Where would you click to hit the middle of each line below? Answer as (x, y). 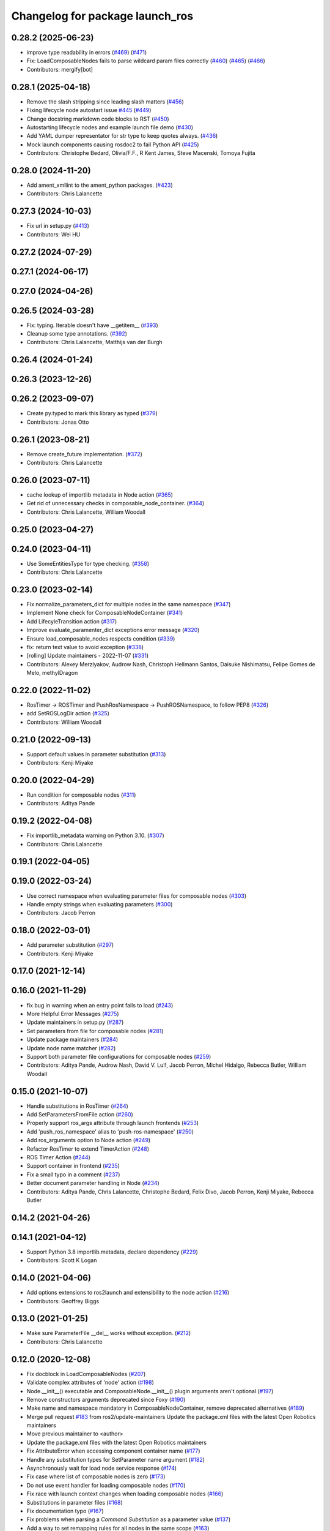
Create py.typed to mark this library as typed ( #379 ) (92, 413)
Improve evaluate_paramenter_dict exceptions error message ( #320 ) (113, 630)
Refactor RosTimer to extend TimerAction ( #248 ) (88, 1149)
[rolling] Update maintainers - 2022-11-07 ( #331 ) (88, 656)
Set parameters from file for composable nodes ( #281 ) (95, 1031)
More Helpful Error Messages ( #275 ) (73, 1014)
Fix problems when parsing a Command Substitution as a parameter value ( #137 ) (129, 1519)
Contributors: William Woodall (64, 722)
